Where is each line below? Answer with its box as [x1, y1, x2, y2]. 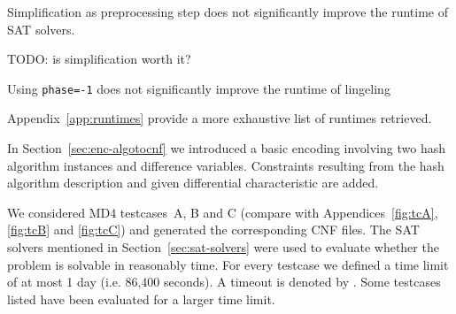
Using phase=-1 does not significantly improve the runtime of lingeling [7, 79, 390, 97]
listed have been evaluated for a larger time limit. [7, 289, 275, 308]
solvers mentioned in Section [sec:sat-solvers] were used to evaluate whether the [7, 238, 439, 256]
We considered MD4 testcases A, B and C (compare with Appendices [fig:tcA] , [7, 203, 438, 221]
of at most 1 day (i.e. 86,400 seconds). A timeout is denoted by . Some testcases [7, 272, 441, 291]
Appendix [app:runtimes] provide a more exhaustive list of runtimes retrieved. [7, 109, 432, 127]
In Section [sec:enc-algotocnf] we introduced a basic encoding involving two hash [7, 139, 445, 157]
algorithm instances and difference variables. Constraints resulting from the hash [7, 156, 444, 174]
